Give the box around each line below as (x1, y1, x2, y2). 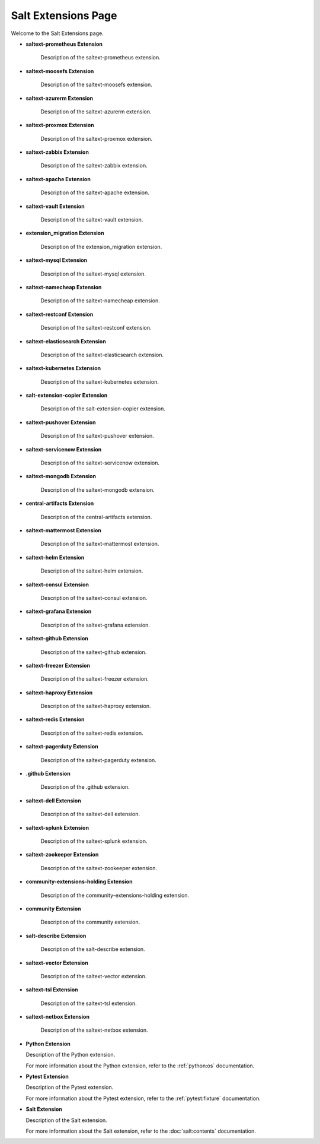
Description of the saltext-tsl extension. (40, 1000, 137, 1007)
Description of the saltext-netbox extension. (40, 1026, 148, 1034)
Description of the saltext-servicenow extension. (40, 459, 160, 466)
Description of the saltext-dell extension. (40, 811, 140, 818)
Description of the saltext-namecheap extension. (40, 297, 160, 304)
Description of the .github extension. (40, 783, 130, 791)
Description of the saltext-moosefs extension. (40, 81, 152, 89)
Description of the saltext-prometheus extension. (40, 54, 161, 61)
